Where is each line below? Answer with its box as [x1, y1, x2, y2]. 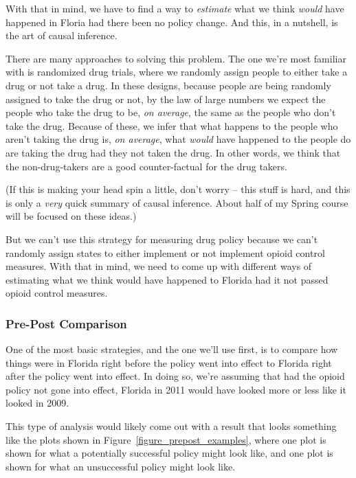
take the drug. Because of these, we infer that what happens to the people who [5, 118, 338, 133]
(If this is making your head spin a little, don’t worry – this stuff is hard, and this [5, 182, 351, 196]
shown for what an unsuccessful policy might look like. [5, 459, 236, 473]
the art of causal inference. [5, 28, 118, 43]
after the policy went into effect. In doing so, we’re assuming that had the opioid [5, 369, 345, 383]
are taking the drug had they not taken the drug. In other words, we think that [5, 145, 341, 159]
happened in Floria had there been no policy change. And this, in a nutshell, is [5, 14, 338, 29]
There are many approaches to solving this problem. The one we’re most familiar [5, 51, 346, 65]
